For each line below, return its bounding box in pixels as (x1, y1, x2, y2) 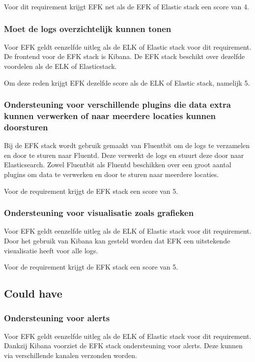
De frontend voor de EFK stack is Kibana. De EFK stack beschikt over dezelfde (4, 51, 245, 61)
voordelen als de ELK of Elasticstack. (4, 61, 117, 71)
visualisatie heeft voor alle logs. (4, 245, 98, 255)
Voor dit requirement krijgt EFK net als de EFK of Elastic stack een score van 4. (4, 1, 249, 11)
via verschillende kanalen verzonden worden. (4, 350, 137, 360)
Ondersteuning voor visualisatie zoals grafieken (4, 207, 194, 219)
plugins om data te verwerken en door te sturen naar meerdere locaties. (4, 169, 219, 180)
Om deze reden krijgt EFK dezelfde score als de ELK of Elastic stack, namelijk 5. (4, 77, 250, 88)
